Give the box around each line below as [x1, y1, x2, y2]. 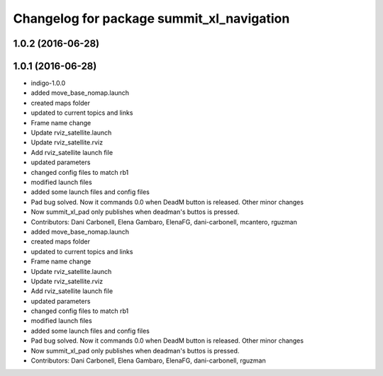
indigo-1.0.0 [30, 79, 66, 88]
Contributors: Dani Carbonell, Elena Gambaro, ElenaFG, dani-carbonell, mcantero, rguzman [30, 217, 297, 226]
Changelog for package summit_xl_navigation [13, 11, 290, 26]
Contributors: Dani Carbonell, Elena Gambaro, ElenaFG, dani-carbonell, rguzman [30, 356, 266, 365]
